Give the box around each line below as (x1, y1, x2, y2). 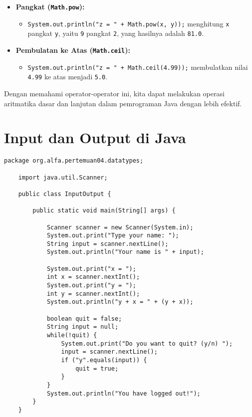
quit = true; (75, 365, 119, 372)
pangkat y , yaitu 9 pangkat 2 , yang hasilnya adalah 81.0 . (27, 28, 204, 38)
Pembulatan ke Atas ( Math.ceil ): (15, 44, 131, 55)
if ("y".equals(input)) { (61, 357, 147, 364)
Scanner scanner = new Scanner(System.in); (46, 223, 194, 231)
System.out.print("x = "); (46, 265, 136, 272)
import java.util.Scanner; (18, 174, 108, 181)
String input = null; (46, 323, 119, 331)
